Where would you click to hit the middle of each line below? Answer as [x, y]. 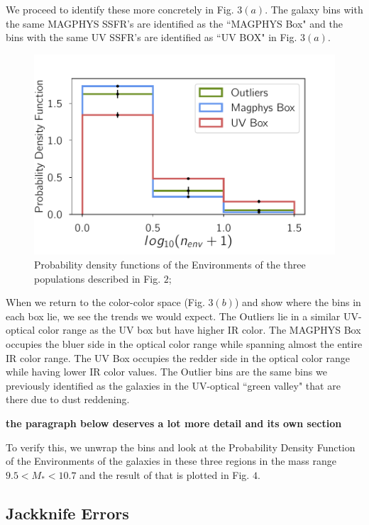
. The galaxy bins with [314, 9]
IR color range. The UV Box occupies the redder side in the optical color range [178, 357]
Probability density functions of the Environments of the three [170, 265]
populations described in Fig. [98, 278]
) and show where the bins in [298, 302]
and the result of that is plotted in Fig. [165, 474]
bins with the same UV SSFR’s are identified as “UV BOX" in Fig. [152, 37]
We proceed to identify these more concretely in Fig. [120, 9]
